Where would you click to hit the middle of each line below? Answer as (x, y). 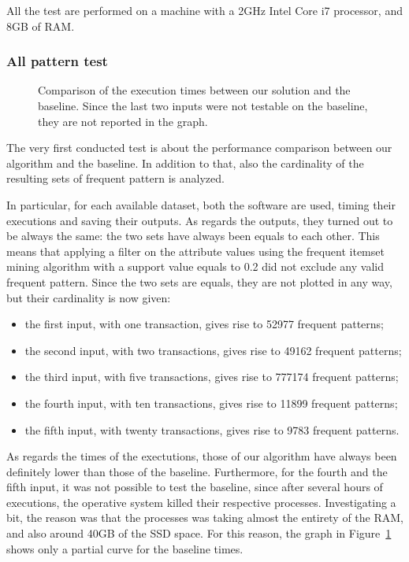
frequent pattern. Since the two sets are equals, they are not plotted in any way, (199, 281)
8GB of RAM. (41, 26)
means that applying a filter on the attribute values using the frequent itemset (195, 251)
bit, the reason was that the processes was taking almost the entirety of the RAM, (205, 518)
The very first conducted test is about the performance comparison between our (199, 148)
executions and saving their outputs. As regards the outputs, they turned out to (200, 220)
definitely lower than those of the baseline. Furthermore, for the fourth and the (197, 471)
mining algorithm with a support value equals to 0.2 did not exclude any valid (195, 266)
